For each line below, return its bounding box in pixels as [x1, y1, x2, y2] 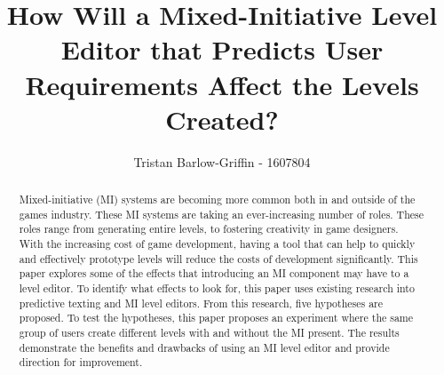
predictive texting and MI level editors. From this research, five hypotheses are [19, 295, 384, 310]
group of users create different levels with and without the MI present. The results [19, 324, 400, 339]
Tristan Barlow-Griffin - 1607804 [133, 152, 311, 171]
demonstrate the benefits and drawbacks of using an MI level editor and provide [19, 339, 390, 355]
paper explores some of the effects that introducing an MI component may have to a [19, 266, 409, 281]
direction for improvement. [19, 355, 143, 370]
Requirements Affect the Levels [25, 66, 419, 102]
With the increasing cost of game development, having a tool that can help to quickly [19, 236, 416, 251]
